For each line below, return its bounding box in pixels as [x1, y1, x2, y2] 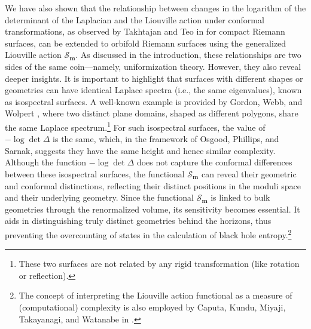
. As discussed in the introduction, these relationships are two [75, 48, 301, 61]
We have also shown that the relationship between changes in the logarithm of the [5, 2, 306, 14]
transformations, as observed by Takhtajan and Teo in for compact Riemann [5, 25, 285, 38]
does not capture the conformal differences [136, 156, 292, 168]
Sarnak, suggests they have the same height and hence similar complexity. [5, 144, 276, 156]
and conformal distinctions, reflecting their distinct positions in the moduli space [5, 179, 301, 192]
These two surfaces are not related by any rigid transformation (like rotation [19, 257, 300, 270]
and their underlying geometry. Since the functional [5, 191, 194, 204]
